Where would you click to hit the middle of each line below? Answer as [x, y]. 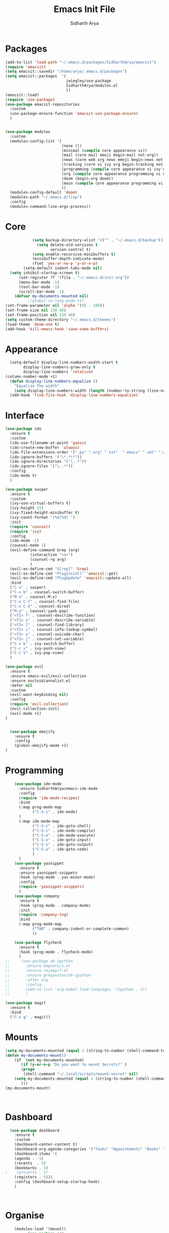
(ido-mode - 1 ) [24, 541]
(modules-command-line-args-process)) [51, 207]
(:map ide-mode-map [39, 821]
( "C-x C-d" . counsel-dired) [40, 606]
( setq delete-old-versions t [67, 245]
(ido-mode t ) [23, 476]
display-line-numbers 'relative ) [58, 372]
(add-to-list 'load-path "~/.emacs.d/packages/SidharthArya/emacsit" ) [81, 62]
